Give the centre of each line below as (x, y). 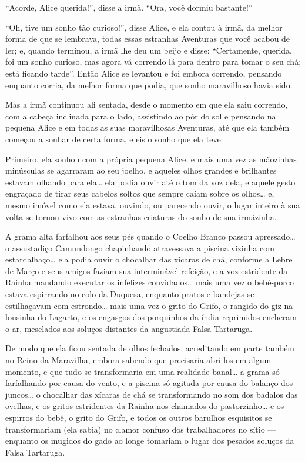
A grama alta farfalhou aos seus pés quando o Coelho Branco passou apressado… (150, 236)
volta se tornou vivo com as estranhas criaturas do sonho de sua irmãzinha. (141, 216)
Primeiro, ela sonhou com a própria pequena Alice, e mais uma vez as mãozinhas (151, 159)
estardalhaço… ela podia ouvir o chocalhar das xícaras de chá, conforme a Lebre (149, 259)
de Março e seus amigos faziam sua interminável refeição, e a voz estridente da (147, 270)
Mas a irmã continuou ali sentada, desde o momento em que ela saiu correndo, (147, 104)
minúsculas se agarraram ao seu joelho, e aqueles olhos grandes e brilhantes (141, 170)
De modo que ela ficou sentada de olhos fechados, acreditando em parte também (150, 348)
